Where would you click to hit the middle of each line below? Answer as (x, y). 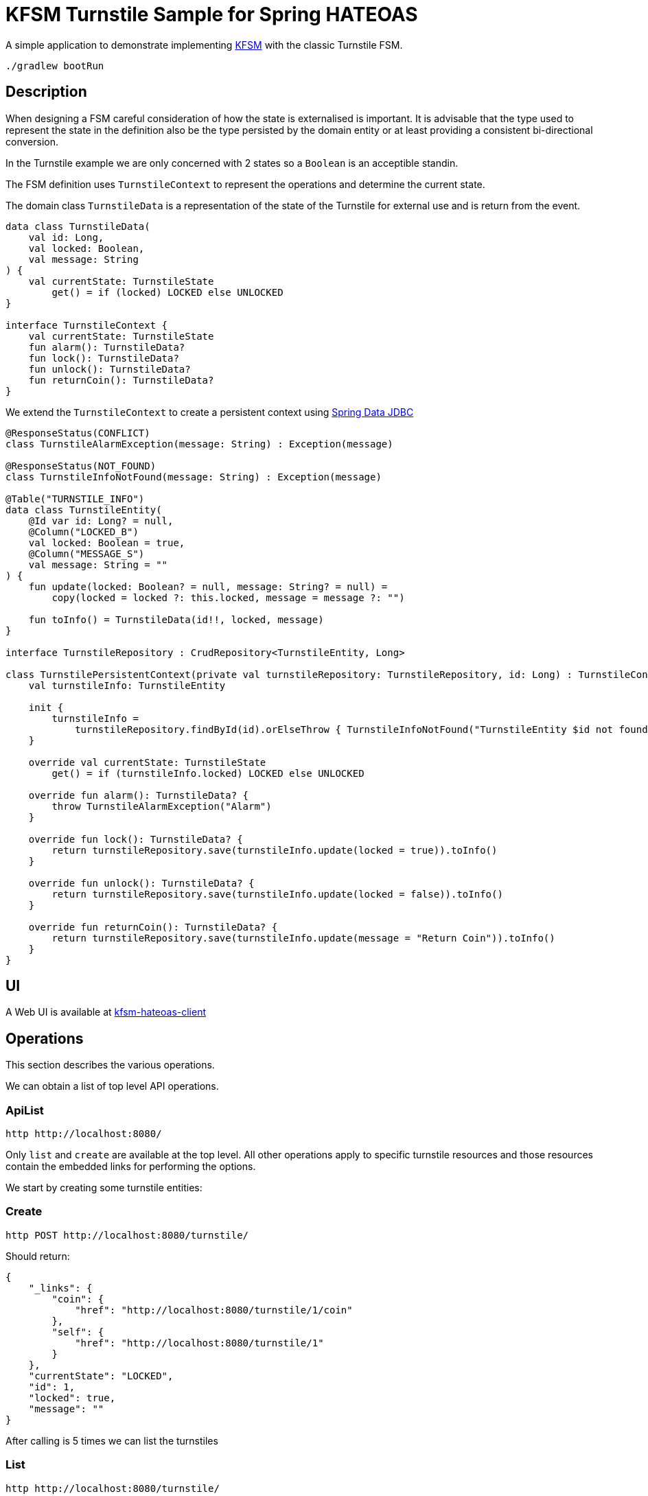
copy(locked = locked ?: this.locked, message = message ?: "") (228, 597)
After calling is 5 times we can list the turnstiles (112, 1440)
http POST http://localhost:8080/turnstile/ (127, 1235)
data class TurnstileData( (78, 226)
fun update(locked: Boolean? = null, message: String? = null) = (208, 586)
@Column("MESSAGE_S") (86, 553)
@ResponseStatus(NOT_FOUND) (81, 466)
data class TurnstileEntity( (84, 510)
